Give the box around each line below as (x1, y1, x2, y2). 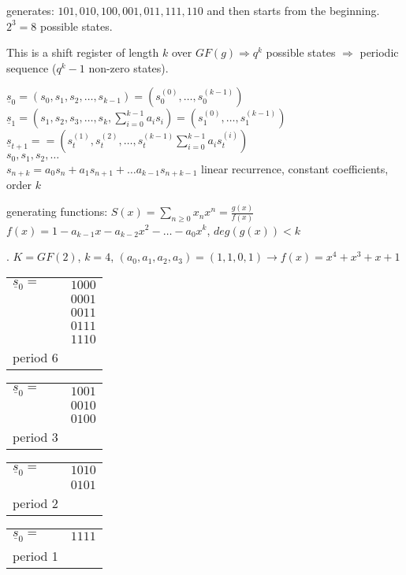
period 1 (13, 546, 58, 565)
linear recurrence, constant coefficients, (201, 160, 389, 176)
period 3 (13, 428, 58, 447)
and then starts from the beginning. (207, 2, 380, 18)
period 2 (13, 493, 58, 512)
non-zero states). (88, 59, 169, 76)
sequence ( (6, 59, 57, 76)
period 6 (13, 348, 58, 367)
